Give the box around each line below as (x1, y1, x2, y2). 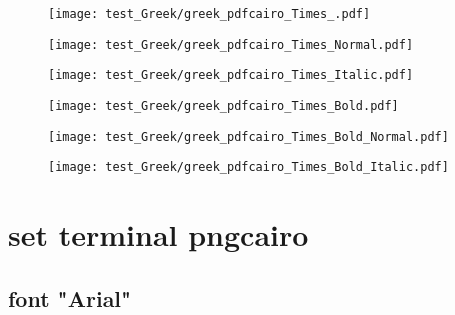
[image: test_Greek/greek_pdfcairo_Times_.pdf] (48, 7, 371, 21)
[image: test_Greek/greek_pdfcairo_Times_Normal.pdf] (48, 37, 414, 52)
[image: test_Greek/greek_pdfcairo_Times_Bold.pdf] (48, 98, 399, 113)
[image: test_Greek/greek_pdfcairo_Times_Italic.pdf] (48, 68, 414, 83)
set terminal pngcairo (8, 214, 309, 255)
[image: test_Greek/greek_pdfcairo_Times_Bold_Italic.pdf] (48, 160, 449, 175)
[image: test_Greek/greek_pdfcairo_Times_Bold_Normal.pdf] (48, 129, 449, 144)
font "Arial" (8, 282, 132, 313)
